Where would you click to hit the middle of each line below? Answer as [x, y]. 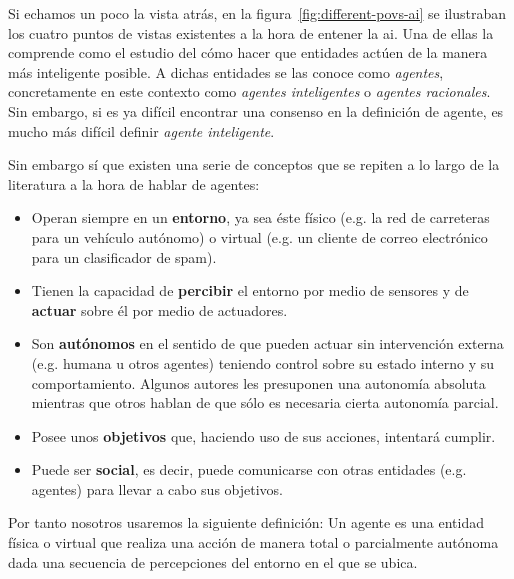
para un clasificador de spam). [124, 256]
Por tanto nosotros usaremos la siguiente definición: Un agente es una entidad [246, 522]
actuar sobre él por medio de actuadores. [159, 309]
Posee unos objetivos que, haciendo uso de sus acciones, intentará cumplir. [263, 435]
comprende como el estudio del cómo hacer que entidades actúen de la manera [248, 52]
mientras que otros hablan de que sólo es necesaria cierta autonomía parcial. [265, 402]
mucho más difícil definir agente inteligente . [141, 130]
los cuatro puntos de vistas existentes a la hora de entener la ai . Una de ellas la [251, 32]
